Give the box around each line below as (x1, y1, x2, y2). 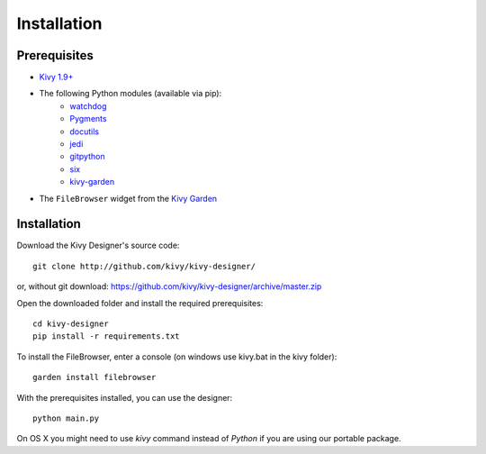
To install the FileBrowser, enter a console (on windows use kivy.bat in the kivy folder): (16, 351, 337, 362)
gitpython (69, 151, 105, 162)
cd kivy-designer (32, 319, 109, 329)
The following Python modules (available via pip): (39, 88, 222, 99)
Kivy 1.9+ (39, 72, 74, 83)
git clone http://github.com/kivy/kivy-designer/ (32, 261, 256, 271)
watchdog (69, 100, 107, 112)
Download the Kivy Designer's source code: (16, 240, 180, 251)
